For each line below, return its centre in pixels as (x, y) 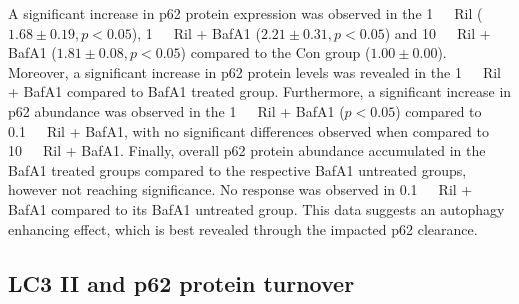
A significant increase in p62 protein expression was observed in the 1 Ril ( (245, 13)
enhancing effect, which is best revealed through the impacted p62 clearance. (243, 228)
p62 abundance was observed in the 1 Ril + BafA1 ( (176, 110)
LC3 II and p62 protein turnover (181, 282)
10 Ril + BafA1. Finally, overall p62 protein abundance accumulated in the (247, 150)
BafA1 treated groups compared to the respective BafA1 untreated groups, (237, 169)
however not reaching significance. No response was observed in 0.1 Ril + (240, 189)
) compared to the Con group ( (275, 52)
